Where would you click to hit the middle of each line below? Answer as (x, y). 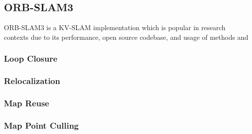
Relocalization (32, 81)
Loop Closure (31, 59)
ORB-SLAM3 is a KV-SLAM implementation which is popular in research (115, 27)
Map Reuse (27, 103)
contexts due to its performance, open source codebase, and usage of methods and (126, 37)
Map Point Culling (41, 125)
